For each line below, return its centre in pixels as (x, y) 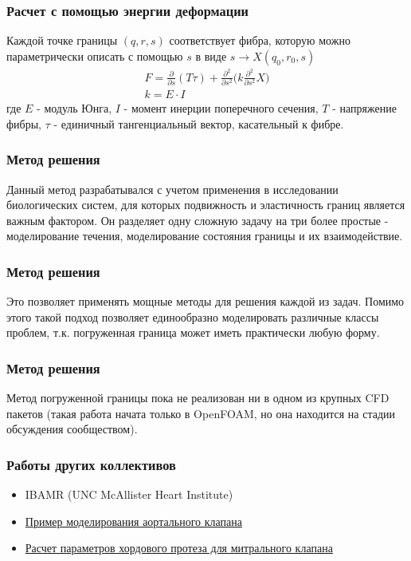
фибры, (24, 123)
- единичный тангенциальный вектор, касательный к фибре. (199, 123)
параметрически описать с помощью (95, 55)
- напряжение (364, 108)
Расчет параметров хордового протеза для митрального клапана (179, 548)
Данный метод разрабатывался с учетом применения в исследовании (172, 189)
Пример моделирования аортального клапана (133, 521)
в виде (211, 55)
